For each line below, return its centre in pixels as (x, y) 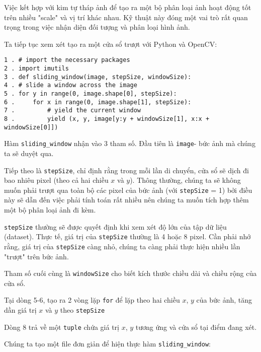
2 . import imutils (36, 69)
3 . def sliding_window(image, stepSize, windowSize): (98, 77)
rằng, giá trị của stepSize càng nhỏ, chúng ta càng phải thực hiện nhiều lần (122, 246)
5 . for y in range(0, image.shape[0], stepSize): (91, 94)
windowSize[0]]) (31, 127)
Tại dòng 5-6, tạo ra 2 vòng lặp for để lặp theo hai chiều (92, 300)
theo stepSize (82, 310)
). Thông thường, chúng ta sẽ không (185, 180)
